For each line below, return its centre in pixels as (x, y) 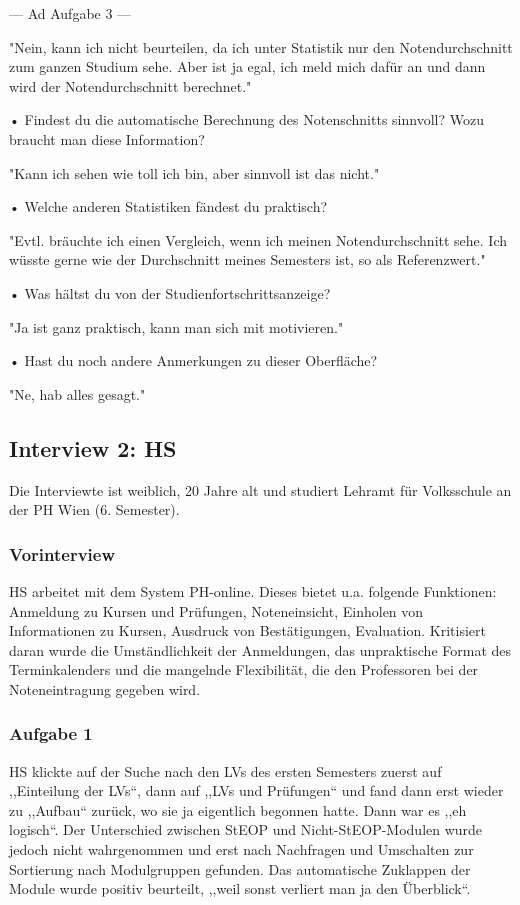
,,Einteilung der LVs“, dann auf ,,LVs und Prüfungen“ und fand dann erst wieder (256, 790)
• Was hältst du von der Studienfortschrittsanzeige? (170, 292)
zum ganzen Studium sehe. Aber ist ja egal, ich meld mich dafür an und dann (247, 66)
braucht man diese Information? (107, 138)
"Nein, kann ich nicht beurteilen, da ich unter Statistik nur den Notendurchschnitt (261, 46)
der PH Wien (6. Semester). (94, 509)
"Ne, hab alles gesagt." (77, 393)
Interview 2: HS (93, 447)
